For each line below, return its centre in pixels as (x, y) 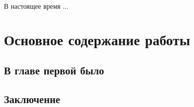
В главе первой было (54, 70)
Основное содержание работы (97, 39)
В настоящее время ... (36, 6)
